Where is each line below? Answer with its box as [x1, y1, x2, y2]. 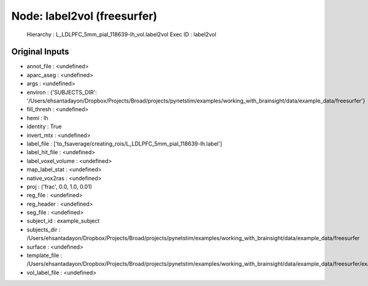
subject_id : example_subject [26, 217, 100, 225]
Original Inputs [11, 47, 69, 57]
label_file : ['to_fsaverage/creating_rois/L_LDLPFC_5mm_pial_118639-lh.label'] [26, 140, 223, 147]
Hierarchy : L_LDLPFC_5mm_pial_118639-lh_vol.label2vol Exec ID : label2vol [26, 31, 217, 38]
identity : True [26, 123, 62, 130]
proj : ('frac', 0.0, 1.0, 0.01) [26, 183, 92, 190]
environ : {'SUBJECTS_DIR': [26, 88, 98, 96]
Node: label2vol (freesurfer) [11, 9, 158, 23]
